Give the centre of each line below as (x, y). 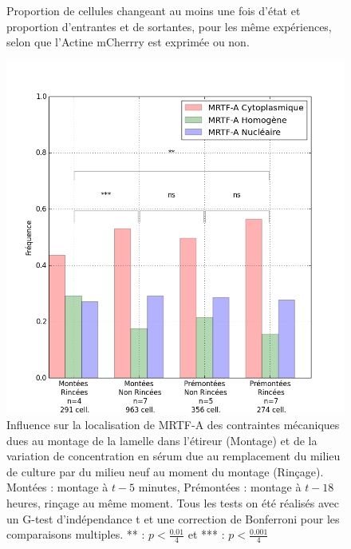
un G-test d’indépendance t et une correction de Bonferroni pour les (173, 518)
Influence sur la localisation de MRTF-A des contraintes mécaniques (173, 425)
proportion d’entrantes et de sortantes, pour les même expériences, (169, 26)
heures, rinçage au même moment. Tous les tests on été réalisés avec (173, 502)
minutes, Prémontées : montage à (220, 487)
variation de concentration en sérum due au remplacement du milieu (174, 456)
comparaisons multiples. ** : (76, 534)
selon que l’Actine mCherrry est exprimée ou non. (128, 42)
